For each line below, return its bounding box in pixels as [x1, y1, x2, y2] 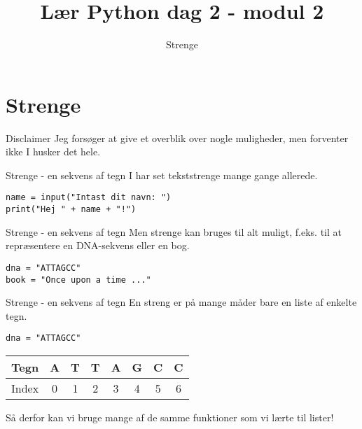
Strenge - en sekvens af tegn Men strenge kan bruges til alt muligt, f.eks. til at [6, 224, 342, 239]
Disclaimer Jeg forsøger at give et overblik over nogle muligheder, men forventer [6, 130, 349, 145]
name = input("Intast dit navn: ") [6, 192, 172, 203]
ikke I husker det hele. [6, 144, 101, 159]
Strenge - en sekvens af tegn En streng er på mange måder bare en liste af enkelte [6, 295, 357, 309]
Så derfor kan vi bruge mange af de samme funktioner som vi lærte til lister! [6, 410, 334, 425]
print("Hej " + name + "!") [6, 204, 137, 215]
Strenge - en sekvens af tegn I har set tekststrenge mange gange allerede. [6, 167, 318, 182]
